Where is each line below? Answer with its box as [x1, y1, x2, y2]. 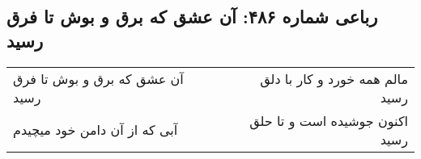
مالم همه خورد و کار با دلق [260, 69, 408, 88]
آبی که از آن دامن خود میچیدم [13, 120, 178, 140]
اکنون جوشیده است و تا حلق [249, 111, 408, 130]
